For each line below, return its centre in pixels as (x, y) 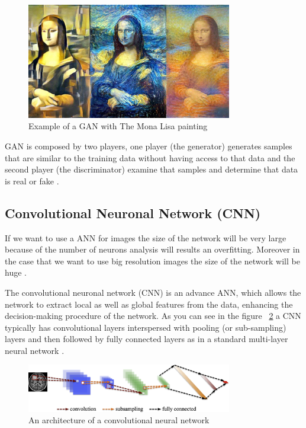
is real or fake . (32, 181)
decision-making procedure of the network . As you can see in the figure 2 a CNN (153, 316)
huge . (16, 272)
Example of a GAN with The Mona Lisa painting (118, 126)
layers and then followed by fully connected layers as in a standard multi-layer (146, 339)
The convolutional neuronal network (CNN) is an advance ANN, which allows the (153, 292)
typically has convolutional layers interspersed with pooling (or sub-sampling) (146, 327)
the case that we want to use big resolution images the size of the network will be (152, 261)
